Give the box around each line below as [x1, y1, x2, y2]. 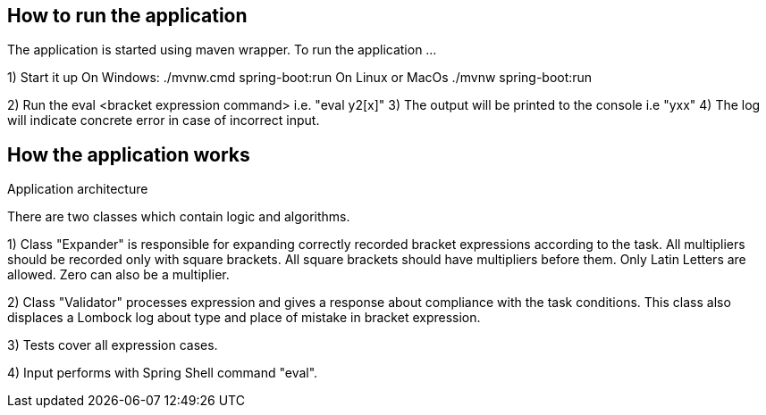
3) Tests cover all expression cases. [7, 337, 218, 353]
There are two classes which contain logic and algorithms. [7, 209, 350, 225]
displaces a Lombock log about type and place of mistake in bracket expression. [7, 310, 481, 326]
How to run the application [7, 4, 248, 27]
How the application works [7, 143, 250, 166]
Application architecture [7, 181, 148, 197]
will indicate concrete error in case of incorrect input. [7, 112, 320, 129]
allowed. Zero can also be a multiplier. [7, 267, 230, 283]
